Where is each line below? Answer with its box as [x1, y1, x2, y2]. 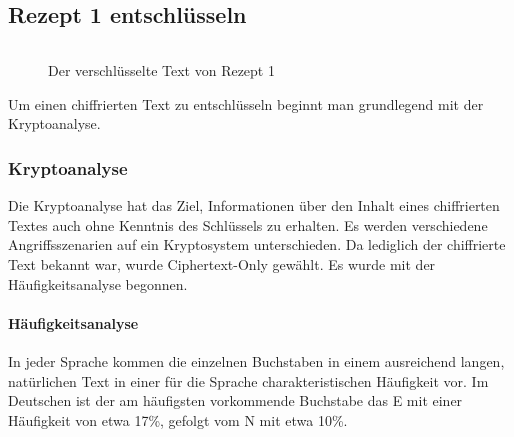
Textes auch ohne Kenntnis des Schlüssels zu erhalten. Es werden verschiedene [8, 214, 488, 235]
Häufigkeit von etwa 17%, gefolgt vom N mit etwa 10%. [8, 409, 348, 430]
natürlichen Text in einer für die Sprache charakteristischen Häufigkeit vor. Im [8, 370, 489, 391]
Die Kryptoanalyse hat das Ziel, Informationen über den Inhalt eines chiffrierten [8, 195, 500, 216]
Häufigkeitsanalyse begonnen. [8, 273, 188, 294]
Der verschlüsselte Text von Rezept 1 [48, 60, 275, 81]
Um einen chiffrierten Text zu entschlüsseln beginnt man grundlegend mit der [8, 93, 484, 114]
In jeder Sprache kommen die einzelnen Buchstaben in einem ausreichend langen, [8, 350, 505, 371]
